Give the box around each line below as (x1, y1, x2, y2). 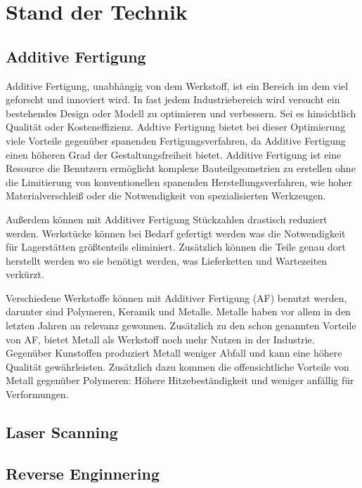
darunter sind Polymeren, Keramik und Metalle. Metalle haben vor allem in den (6, 304, 351, 319)
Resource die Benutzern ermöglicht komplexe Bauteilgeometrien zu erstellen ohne (6, 161, 356, 176)
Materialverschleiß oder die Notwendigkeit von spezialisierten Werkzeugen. (6, 188, 326, 203)
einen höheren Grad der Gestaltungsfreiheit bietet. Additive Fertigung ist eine (6, 147, 342, 161)
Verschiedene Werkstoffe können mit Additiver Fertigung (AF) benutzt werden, (6, 290, 347, 305)
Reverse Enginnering (6, 462, 160, 484)
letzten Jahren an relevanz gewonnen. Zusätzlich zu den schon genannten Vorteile (6, 318, 356, 333)
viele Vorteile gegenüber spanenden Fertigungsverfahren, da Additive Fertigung (6, 133, 346, 147)
